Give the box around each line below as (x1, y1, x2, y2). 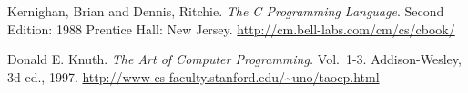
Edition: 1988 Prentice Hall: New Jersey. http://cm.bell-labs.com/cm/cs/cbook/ (7, 19, 455, 38)
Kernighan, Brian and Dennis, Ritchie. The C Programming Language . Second (7, 2, 444, 20)
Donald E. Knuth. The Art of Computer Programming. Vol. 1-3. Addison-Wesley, (7, 50, 462, 69)
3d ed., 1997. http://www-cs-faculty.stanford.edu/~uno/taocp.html (7, 67, 380, 86)
